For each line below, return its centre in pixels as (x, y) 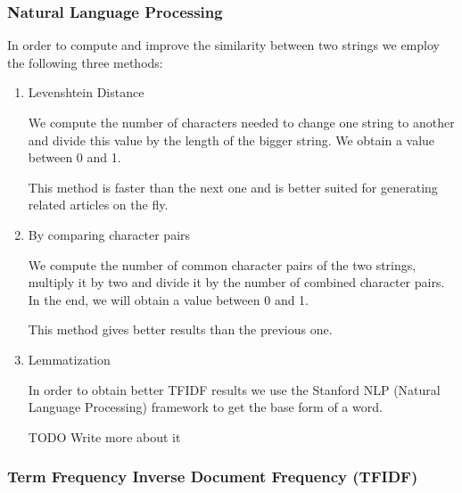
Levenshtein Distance (86, 92)
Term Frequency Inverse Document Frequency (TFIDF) (213, 477)
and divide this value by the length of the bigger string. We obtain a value (231, 140)
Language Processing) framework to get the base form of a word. (205, 407)
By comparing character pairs (109, 234)
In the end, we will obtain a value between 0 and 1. (168, 299)
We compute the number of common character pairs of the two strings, (222, 264)
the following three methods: (85, 62)
